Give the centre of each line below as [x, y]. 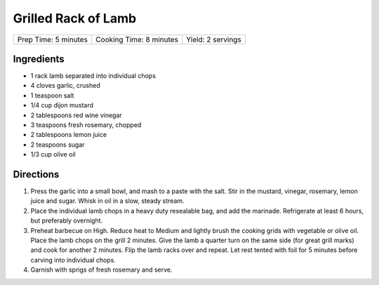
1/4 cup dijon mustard [62, 105]
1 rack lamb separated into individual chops [93, 76]
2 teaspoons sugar [58, 145]
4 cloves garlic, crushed [66, 86]
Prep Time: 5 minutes [52, 39]
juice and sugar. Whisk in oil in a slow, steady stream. [108, 201]
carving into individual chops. [73, 260]
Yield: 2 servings [214, 39]
